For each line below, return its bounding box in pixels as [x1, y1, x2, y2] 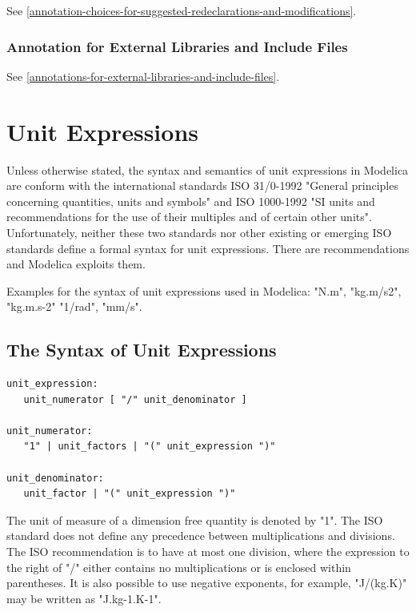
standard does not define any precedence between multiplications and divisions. [6, 527, 395, 544]
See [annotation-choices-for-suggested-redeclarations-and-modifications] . [6, 2, 357, 18]
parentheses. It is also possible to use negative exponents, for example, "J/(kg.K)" [6, 574, 407, 591]
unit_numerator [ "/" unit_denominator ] [23, 393, 247, 405]
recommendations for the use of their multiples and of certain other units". [6, 208, 372, 225]
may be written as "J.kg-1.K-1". [6, 590, 162, 606]
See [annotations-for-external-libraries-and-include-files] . [6, 67, 280, 84]
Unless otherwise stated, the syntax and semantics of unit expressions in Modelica [6, 161, 409, 178]
